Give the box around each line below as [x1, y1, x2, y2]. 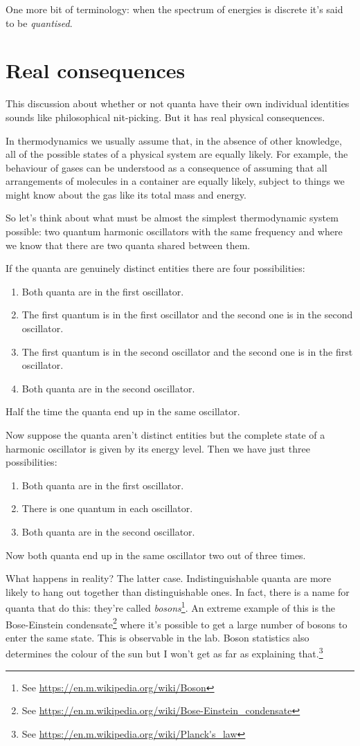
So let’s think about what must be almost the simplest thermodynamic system [6, 210, 339, 225]
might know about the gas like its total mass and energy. [6, 187, 246, 201]
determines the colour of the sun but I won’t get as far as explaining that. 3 [6, 644, 323, 661]
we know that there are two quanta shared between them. [6, 237, 251, 252]
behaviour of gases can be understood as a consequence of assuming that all [6, 160, 327, 174]
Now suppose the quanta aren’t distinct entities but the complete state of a [6, 428, 325, 442]
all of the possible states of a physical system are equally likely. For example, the [6, 147, 348, 161]
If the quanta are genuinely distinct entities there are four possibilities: [6, 261, 305, 275]
